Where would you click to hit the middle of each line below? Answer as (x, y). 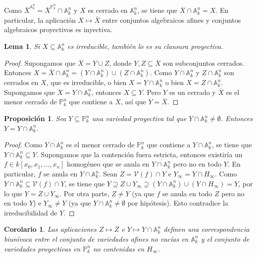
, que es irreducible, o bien (86, 82)
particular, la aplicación (40, 20)
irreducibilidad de (31, 212)
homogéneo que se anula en (108, 164)
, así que (133, 102)
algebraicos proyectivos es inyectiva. (58, 29)
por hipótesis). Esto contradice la (178, 203)
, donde (120, 63)
